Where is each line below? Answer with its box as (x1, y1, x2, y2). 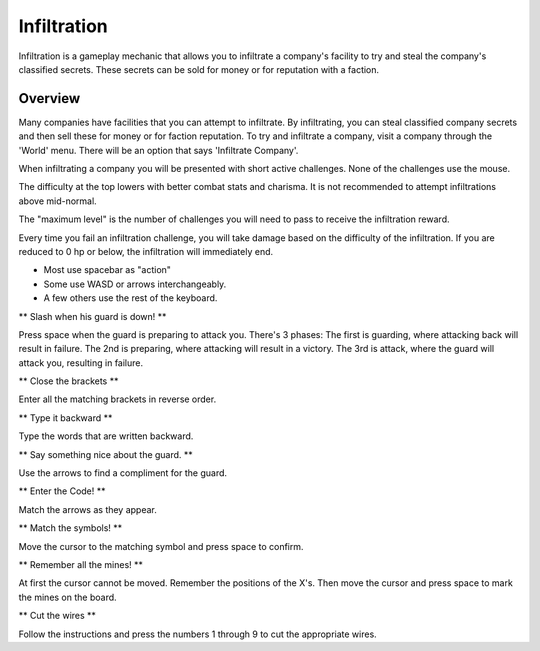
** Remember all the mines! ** (18, 559, 144, 570)
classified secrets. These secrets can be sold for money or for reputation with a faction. (18, 63, 380, 75)
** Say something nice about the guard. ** (18, 448, 194, 460)
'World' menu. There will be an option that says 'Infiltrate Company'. (18, 144, 299, 156)
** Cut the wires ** (18, 610, 97, 622)
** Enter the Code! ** (18, 485, 106, 497)
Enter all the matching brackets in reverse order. (18, 393, 217, 405)
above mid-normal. (18, 195, 97, 207)
